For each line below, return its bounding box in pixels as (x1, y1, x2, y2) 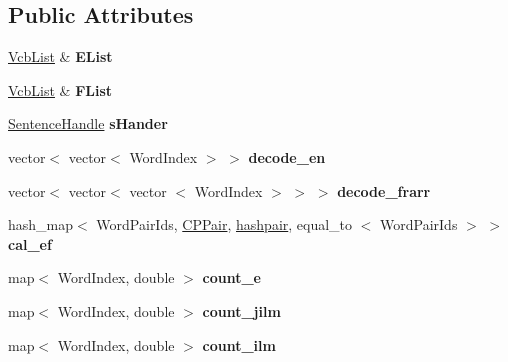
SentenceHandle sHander (8, 113, 168, 134)
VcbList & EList (8, 46, 113, 67)
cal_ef (8, 233, 52, 254)
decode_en (248, 146, 326, 167)
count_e (202, 267, 261, 288)
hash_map (8, 214, 74, 235)
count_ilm (202, 334, 276, 355)
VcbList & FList (8, 79, 113, 100)
